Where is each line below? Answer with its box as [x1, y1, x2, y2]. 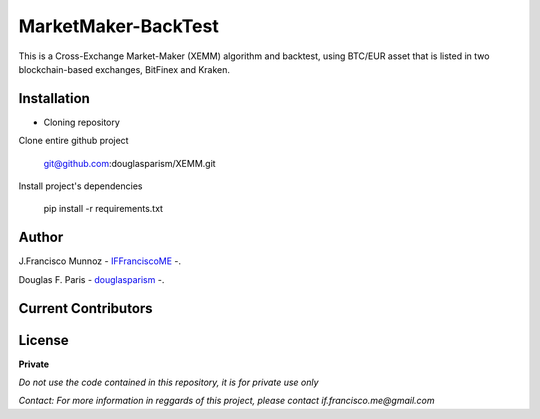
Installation [18, 90, 90, 107]
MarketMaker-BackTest [18, 15, 219, 37]
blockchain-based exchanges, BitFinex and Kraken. [18, 63, 230, 75]
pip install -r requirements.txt [43, 203, 164, 215]
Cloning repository [43, 116, 120, 128]
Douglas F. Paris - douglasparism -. [18, 273, 165, 285]
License [18, 331, 69, 349]
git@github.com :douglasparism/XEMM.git [43, 157, 216, 169]
